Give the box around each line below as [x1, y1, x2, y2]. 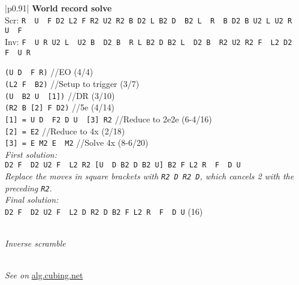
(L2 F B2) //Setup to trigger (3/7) [5, 77, 140, 89]
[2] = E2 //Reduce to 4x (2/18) [5, 124, 125, 137]
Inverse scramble [5, 237, 66, 250]
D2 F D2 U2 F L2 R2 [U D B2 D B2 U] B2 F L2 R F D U [5, 161, 241, 170]
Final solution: [5, 193, 59, 206]
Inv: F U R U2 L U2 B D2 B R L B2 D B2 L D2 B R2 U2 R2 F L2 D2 [5, 35, 292, 47]
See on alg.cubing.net [5, 269, 83, 281]
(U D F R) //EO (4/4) [5, 65, 93, 78]
